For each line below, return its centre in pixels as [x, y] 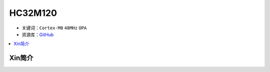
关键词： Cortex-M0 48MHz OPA [54, 28]
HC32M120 [33, 13]
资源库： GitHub [38, 34]
